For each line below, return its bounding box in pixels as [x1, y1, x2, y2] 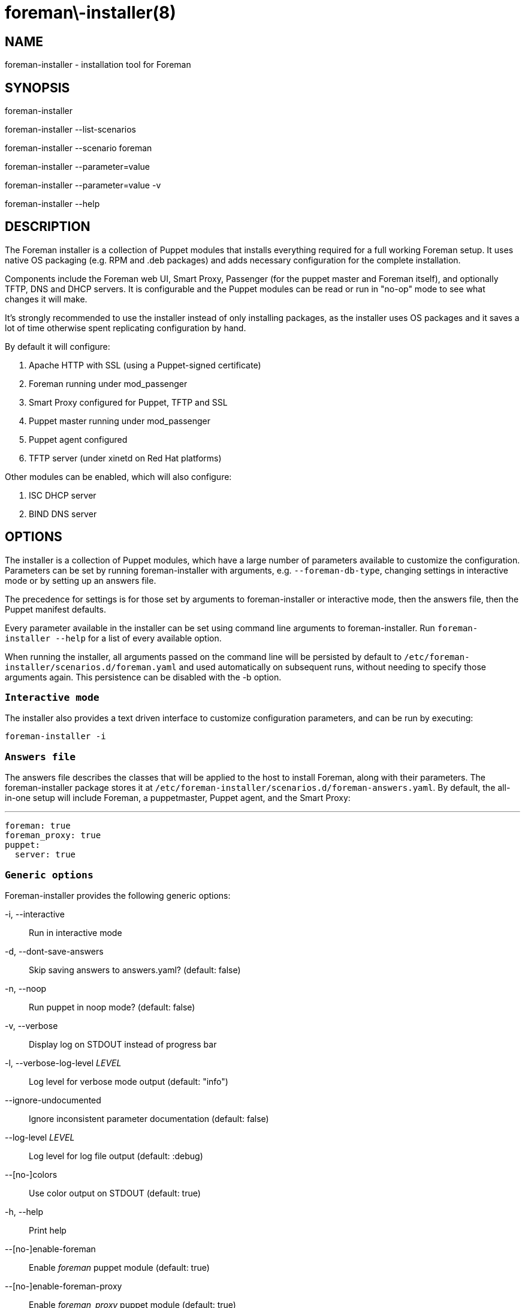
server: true [14, 850, 76, 860]
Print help [29, 1225, 67, 1235]
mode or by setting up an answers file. [5, 575, 156, 586]
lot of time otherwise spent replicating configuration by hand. [5, 322, 246, 333]
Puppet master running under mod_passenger [29, 415, 211, 426]
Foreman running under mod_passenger [29, 378, 188, 389]
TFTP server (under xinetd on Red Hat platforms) [29, 452, 222, 463]
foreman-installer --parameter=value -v [5, 180, 161, 191]
